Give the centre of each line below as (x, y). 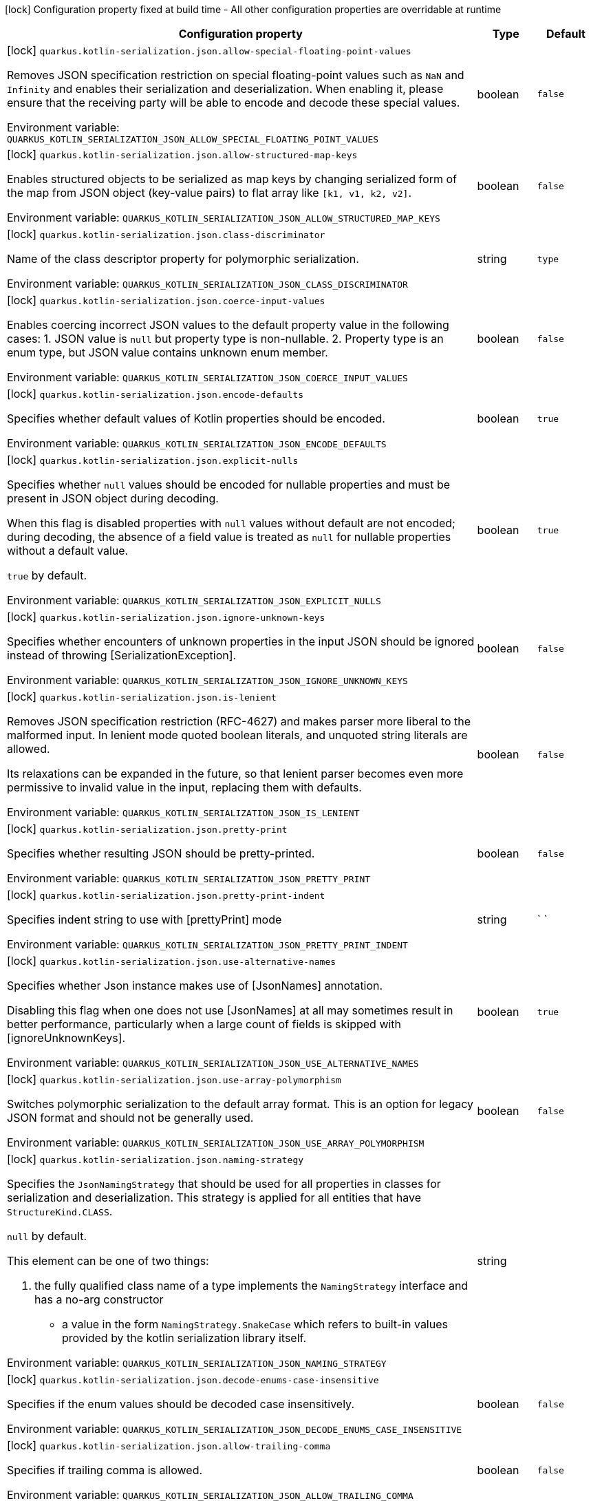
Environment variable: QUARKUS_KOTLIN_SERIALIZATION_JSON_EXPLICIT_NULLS (194, 600)
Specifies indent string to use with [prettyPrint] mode (144, 919)
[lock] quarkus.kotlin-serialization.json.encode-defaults (155, 394)
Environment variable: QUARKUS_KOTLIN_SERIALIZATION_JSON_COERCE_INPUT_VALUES (207, 377)
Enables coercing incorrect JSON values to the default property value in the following (228, 325)
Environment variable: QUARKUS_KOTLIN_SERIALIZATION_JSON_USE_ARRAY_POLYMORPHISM (216, 1142)
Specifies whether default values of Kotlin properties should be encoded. (196, 418)
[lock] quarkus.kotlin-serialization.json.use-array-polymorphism (174, 1079)
